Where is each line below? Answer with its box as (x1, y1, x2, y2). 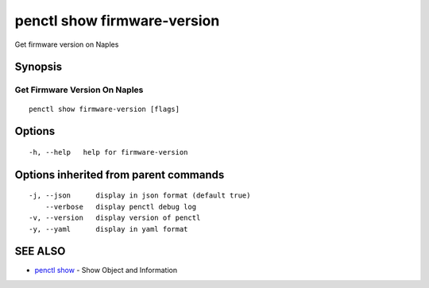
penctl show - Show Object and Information (34, 266, 178, 275)
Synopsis (14, 60, 63, 74)
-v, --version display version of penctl (29, 213, 201, 222)
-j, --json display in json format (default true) (29, 191, 251, 200)
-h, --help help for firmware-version (29, 148, 188, 156)
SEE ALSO (14, 244, 66, 258)
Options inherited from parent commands (14, 167, 225, 182)
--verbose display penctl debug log (44, 202, 197, 211)
